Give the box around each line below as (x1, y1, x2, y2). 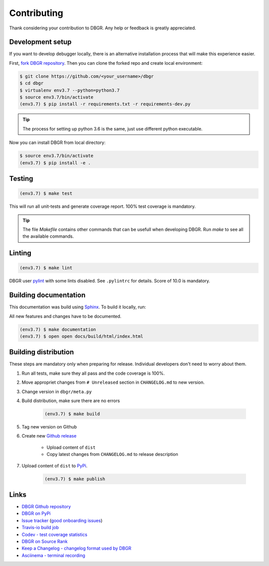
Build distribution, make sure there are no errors (21, 398, 120, 404)
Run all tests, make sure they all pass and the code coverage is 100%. (21, 370, 165, 376)
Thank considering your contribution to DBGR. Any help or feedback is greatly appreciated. (9, 25, 196, 31)
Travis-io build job (21, 525, 59, 531)
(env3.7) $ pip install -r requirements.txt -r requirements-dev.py (19, 101, 191, 107)
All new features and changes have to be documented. (9, 313, 122, 319)
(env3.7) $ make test (19, 191, 73, 196)
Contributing (9, 7, 63, 18)
